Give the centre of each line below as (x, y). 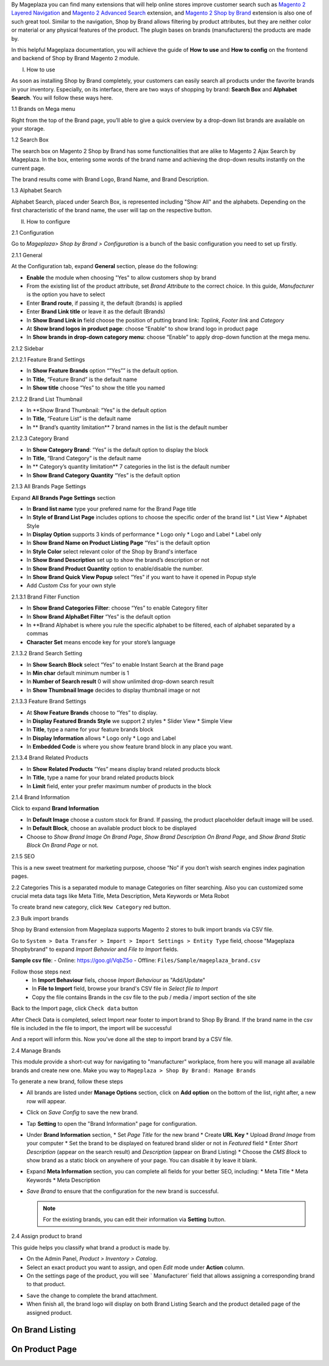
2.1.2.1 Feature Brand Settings (48, 360)
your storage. (28, 129)
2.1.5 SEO (23, 856)
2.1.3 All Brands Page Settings (49, 486)
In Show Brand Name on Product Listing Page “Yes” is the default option (118, 543)
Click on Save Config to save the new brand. (82, 1112)
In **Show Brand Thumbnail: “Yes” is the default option (97, 410)
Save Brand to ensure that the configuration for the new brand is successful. (123, 1191)
